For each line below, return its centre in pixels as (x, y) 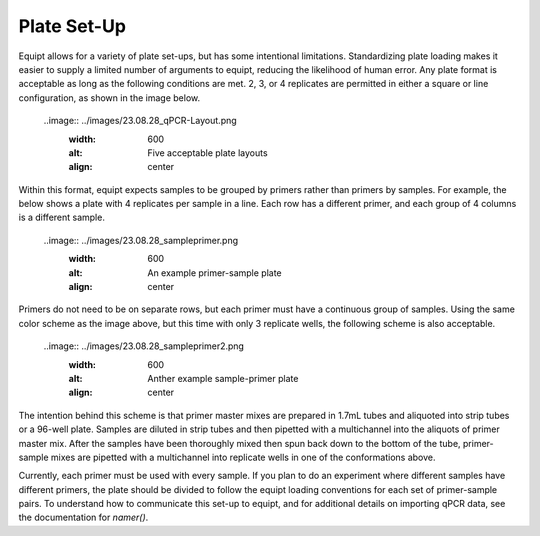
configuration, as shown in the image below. (109, 97)
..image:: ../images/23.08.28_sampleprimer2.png (144, 346)
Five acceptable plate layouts (208, 152)
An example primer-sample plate (214, 272)
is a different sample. (61, 217)
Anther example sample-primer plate (223, 378)
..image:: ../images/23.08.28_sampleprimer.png (141, 240)
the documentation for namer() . (83, 517)
